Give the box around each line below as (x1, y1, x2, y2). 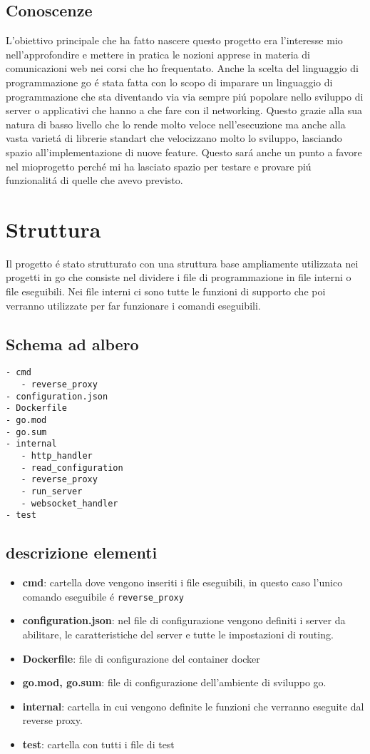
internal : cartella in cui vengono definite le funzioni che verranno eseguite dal (22, 698, 364, 713)
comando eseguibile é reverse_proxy (22, 589, 184, 603)
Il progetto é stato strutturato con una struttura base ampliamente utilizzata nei (6, 255, 359, 270)
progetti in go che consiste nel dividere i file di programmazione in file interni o (6, 270, 351, 285)
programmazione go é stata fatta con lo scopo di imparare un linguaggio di (6, 74, 333, 89)
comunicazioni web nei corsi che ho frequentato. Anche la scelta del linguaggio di (6, 61, 359, 76)
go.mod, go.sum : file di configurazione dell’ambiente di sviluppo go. (22, 675, 327, 690)
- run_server (21, 486, 83, 496)
